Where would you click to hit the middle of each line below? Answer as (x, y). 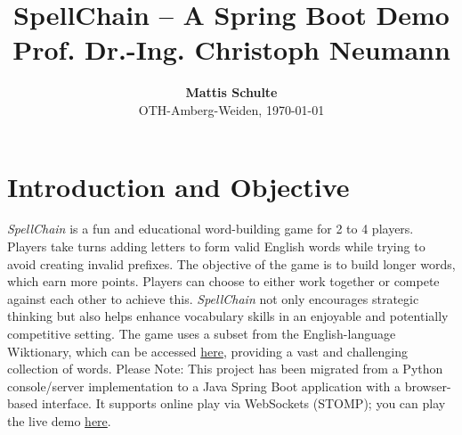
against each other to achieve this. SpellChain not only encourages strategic (213, 298)
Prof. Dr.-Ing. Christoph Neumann (231, 49)
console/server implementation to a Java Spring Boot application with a (204, 386)
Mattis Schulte (231, 92)
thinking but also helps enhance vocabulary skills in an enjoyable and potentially (228, 316)
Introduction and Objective (178, 186)
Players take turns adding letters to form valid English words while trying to (216, 246)
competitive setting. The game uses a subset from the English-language (202, 333)
